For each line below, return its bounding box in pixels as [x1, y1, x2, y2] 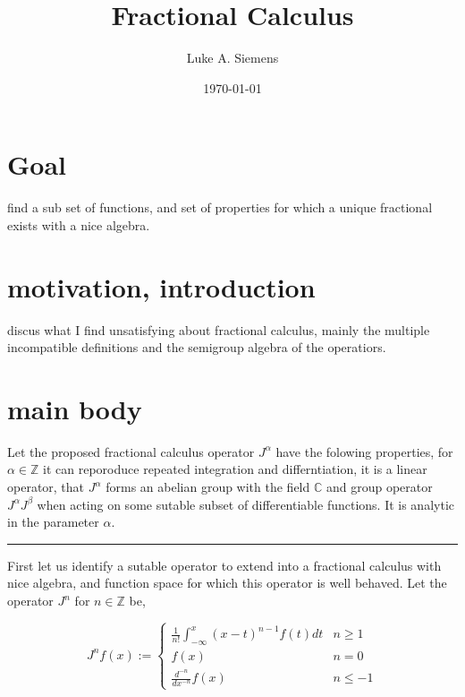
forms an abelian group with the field [106, 478, 310, 496]
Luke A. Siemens [186, 48, 279, 67]
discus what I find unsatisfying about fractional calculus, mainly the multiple [7, 320, 430, 339]
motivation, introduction [7, 268, 316, 305]
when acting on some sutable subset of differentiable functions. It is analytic [37, 495, 454, 513]
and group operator [325, 478, 433, 496]
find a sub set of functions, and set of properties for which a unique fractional [7, 198, 433, 217]
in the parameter [7, 512, 99, 531]
